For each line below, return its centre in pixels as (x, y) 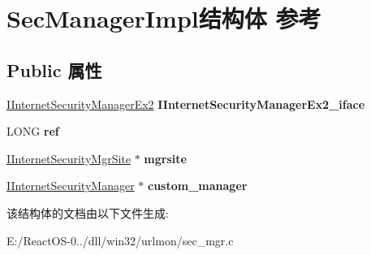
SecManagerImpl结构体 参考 (164, 18)
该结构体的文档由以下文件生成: (88, 212)
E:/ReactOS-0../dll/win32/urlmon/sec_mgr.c (120, 240)
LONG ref (33, 131)
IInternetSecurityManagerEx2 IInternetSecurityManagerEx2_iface (186, 104)
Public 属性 (54, 69)
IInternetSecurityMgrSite (69, 158)
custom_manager (197, 186)
